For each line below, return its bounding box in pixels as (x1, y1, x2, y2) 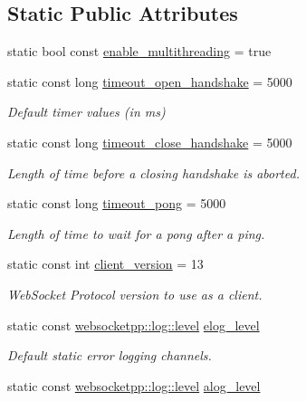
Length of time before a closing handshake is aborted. (7, 163, 300, 182)
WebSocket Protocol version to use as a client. (7, 284, 263, 303)
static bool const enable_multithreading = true (7, 42, 272, 61)
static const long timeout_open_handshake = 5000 (7, 72, 292, 91)
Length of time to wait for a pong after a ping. (7, 224, 265, 243)
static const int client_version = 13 (7, 254, 204, 273)
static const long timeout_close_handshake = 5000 (7, 132, 292, 151)
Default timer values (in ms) (7, 102, 166, 121)
